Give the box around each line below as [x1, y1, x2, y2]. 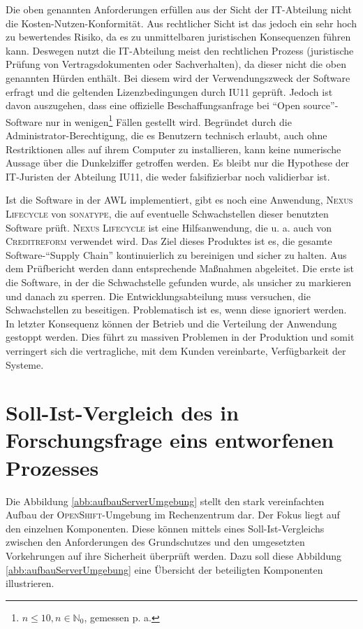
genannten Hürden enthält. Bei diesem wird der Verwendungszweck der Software [6, 70, 350, 85]
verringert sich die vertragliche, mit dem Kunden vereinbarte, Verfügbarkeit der [6, 343, 346, 358]
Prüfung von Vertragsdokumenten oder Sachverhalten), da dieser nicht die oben [6, 57, 346, 71]
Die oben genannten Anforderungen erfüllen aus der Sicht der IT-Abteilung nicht [6, 2, 352, 16]
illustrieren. [6, 576, 54, 591]
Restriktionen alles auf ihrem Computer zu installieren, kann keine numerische [6, 141, 341, 156]
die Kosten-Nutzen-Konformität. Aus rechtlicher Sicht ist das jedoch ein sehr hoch [6, 15, 357, 30]
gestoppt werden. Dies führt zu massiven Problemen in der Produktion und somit [6, 330, 355, 344]
